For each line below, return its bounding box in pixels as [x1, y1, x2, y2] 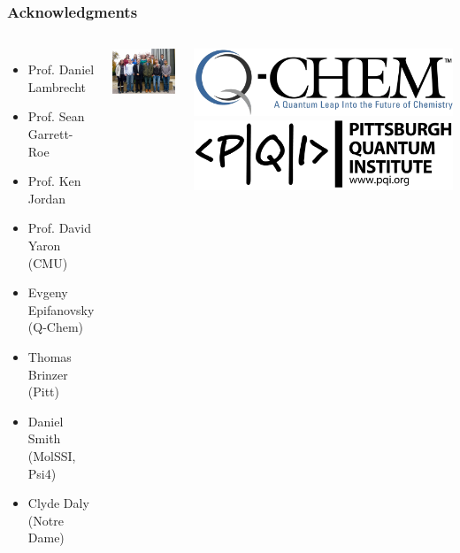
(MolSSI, [27, 446, 76, 465]
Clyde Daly [27, 494, 89, 512]
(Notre [27, 511, 64, 529]
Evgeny [27, 283, 68, 302]
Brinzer [27, 365, 68, 383]
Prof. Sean [27, 107, 85, 126]
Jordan [27, 188, 66, 207]
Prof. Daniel [27, 60, 95, 79]
